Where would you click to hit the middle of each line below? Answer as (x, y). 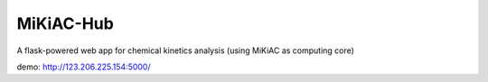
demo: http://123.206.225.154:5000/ (84, 67)
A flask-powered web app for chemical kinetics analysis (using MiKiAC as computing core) (185, 50)
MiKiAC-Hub (66, 23)
